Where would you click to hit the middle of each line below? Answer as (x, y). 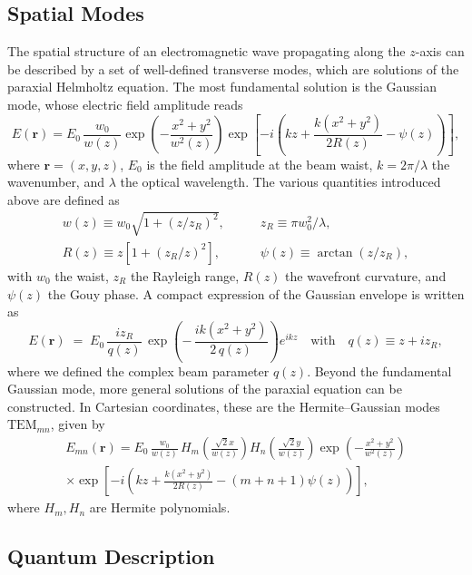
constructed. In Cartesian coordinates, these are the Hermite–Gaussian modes (224, 406)
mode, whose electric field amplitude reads (125, 104)
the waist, (82, 275)
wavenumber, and (56, 182)
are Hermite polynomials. (160, 507)
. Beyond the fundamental (379, 370)
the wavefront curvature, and (366, 275)
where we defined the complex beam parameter (138, 370)
